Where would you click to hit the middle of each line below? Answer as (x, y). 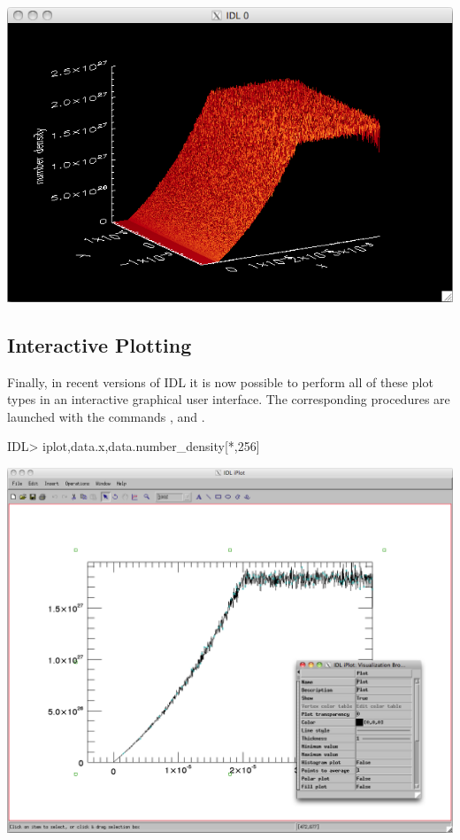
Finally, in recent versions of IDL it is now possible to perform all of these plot (220, 381)
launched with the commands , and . (106, 416)
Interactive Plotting (100, 344)
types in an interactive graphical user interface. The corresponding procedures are (229, 399)
